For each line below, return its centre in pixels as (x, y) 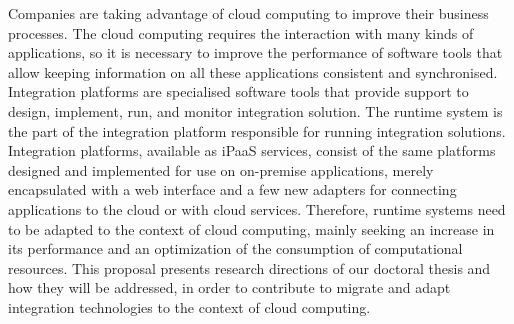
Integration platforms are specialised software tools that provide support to (238, 91)
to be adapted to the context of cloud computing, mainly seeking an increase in (251, 228)
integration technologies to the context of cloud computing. (189, 306)
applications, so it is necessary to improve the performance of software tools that (255, 52)
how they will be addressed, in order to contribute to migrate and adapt (229, 287)
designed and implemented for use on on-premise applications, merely (221, 169)
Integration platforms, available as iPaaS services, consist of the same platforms (252, 150)
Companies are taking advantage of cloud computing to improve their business (248, 13)
